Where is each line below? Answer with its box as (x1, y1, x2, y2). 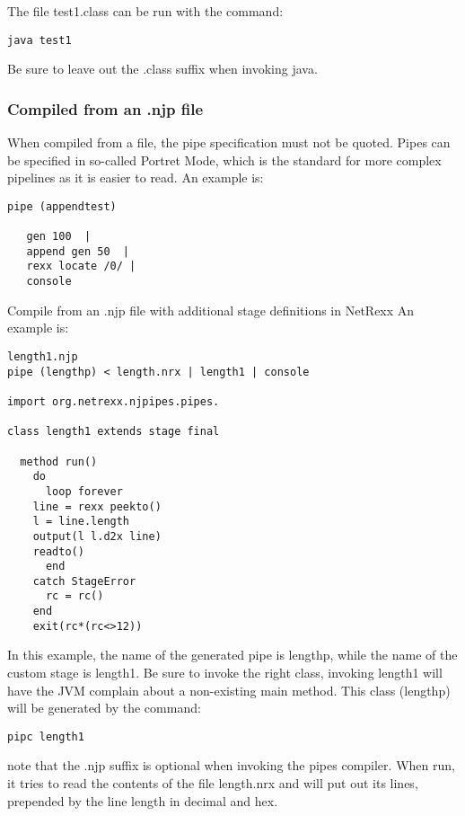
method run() (20, 455, 98, 468)
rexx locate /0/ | (26, 260, 136, 273)
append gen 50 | (26, 244, 130, 258)
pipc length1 (7, 730, 84, 743)
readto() (32, 545, 84, 558)
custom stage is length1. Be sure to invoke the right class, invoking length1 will (7, 663, 443, 682)
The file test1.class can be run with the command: (7, 2, 284, 20)
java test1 (7, 33, 72, 47)
